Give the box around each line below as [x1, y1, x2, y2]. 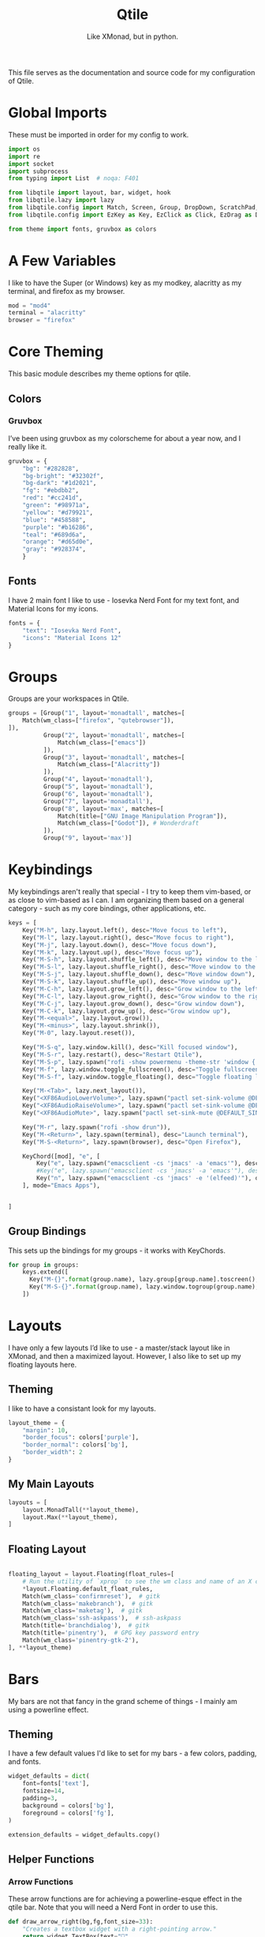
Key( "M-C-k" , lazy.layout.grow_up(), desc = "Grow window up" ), [22, 1007, 231, 1015]
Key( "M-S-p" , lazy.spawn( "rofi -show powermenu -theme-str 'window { [22, 1058, 256, 1066]
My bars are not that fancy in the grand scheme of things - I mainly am [8, 1696, 238, 1706]
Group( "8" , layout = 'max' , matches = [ [43, 804, 164, 813]
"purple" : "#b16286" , [22, 523, 93, 531]
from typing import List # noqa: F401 [8, 175, 140, 182]
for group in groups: [8, 1261, 80, 1269]
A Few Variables [8, 251, 117, 269]
